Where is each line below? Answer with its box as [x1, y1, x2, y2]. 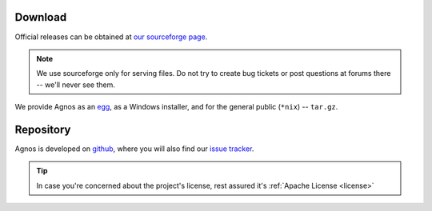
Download [14, 10, 67, 24]
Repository [14, 122, 71, 136]
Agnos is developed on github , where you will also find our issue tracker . [14, 144, 254, 153]
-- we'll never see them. [36, 80, 115, 90]
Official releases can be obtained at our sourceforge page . [14, 32, 208, 42]
